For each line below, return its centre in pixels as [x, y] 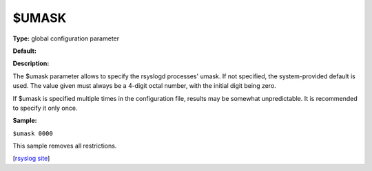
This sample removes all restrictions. [65, 146]
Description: [31, 64]
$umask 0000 [33, 133]
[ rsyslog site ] [31, 159]
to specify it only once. [45, 108]
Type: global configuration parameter [66, 38]
